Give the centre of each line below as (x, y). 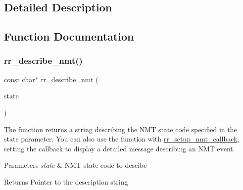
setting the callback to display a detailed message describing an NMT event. (120, 148)
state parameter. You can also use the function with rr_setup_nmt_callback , (122, 139)
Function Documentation (69, 36)
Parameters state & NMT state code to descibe (75, 165)
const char (20, 79)
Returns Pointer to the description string (66, 181)
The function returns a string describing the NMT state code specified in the (121, 129)
